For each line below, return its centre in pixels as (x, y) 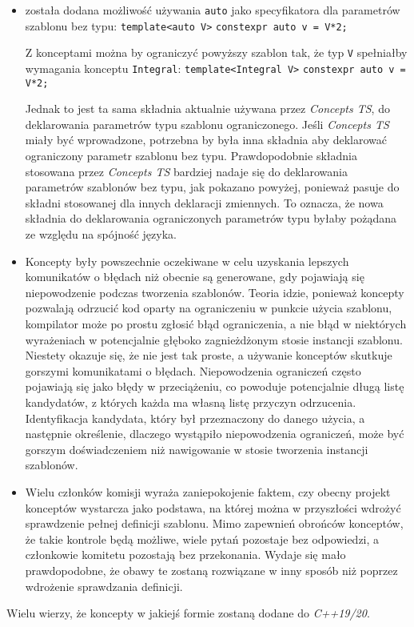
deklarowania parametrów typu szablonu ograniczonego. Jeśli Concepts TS (207, 124)
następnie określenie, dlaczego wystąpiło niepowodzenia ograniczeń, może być (215, 434)
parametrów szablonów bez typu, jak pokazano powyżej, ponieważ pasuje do (212, 187)
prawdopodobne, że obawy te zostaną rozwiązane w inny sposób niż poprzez (211, 570)
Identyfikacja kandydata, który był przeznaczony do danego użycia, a (195, 418)
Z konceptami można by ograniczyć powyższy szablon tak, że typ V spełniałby (216, 52)
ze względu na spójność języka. (101, 234)
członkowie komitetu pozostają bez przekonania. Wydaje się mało (185, 555)
